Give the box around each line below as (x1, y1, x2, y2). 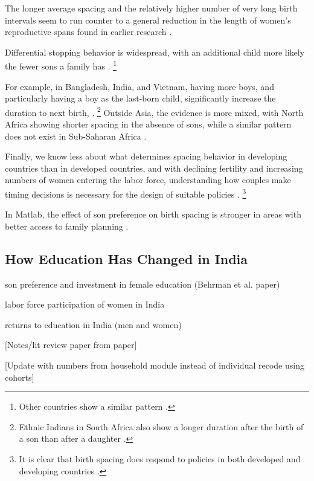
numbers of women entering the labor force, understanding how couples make (5, 173, 291, 186)
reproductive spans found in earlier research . (5, 25, 172, 38)
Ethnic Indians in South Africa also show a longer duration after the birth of (19, 420, 304, 433)
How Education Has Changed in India (5, 249, 248, 268)
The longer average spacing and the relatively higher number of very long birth (5, 2, 298, 14)
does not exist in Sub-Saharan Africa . (5, 129, 147, 142)
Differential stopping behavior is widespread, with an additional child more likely (5, 45, 305, 58)
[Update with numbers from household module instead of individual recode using (5, 359, 304, 372)
